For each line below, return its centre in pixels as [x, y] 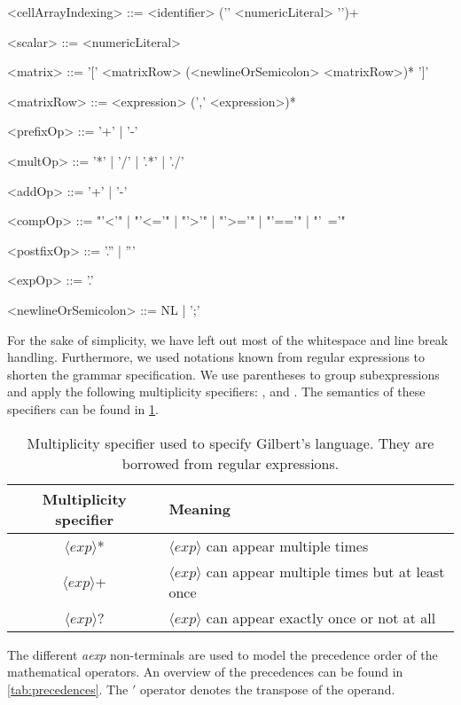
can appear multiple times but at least [325, 571]
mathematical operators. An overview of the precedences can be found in [205, 672]
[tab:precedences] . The [68, 689]
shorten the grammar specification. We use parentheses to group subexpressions [223, 374]
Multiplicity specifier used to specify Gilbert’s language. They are [230, 443]
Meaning [199, 509]
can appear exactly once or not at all [321, 617]
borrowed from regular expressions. [230, 463]
